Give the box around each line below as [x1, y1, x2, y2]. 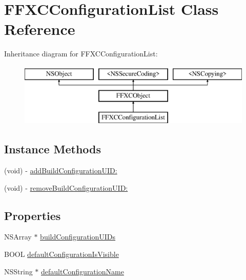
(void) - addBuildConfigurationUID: [4, 165, 117, 176]
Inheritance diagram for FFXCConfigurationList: [4, 48, 158, 59]
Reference [4, 18, 75, 39]
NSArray [4, 231, 32, 242]
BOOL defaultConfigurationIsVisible [4, 249, 119, 259]
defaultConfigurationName [41, 266, 124, 276]
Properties [4, 207, 61, 223]
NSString [4, 266, 33, 276]
